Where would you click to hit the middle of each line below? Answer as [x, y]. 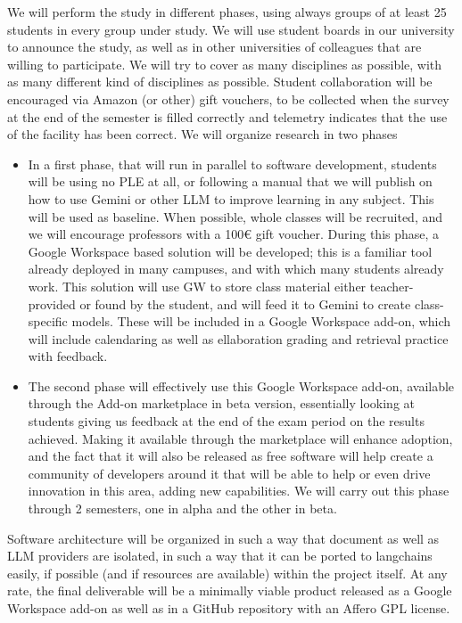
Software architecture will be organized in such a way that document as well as [223, 538]
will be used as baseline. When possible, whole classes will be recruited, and [235, 216]
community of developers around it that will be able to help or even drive [229, 473]
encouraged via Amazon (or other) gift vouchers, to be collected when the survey [228, 98]
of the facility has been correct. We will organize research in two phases [202, 134]
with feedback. [68, 356]
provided [52, 303]
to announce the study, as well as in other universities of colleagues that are [214, 47]
